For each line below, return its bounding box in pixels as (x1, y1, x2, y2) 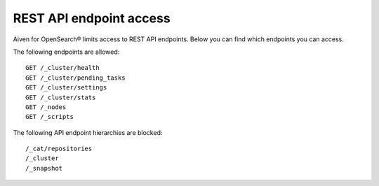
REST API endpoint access (13, 10, 171, 26)
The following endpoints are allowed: (13, 48, 120, 56)
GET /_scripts (25, 113, 74, 121)
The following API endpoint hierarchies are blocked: (13, 128, 163, 136)
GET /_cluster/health (25, 64, 100, 72)
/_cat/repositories (25, 145, 93, 153)
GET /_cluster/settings (25, 84, 107, 92)
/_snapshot (25, 164, 63, 172)
